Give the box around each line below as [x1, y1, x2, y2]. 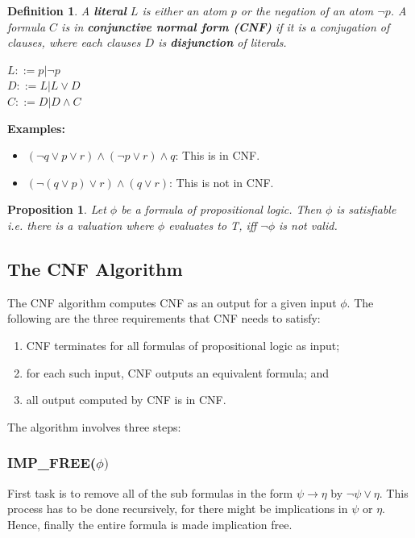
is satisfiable [336, 201, 396, 218]
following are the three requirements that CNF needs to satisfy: [7, 310, 321, 327]
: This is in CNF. [175, 147, 260, 164]
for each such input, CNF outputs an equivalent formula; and [26, 364, 330, 381]
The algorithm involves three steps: [7, 418, 181, 435]
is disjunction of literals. [158, 34, 287, 51]
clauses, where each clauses [7, 34, 141, 51]
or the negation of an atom [240, 2, 374, 19]
